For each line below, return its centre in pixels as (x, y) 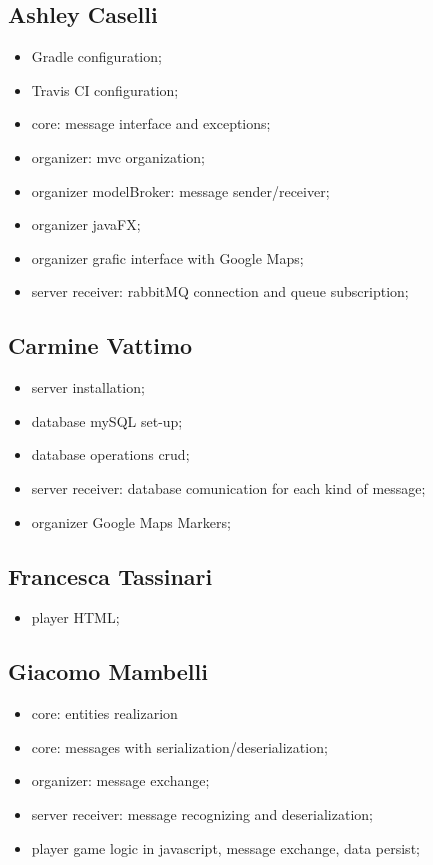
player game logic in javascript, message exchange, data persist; (225, 847)
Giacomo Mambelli (108, 671)
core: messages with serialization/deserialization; (179, 746)
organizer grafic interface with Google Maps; (167, 257)
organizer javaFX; (86, 224)
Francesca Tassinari (110, 575)
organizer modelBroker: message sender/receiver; (180, 190)
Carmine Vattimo (100, 345)
